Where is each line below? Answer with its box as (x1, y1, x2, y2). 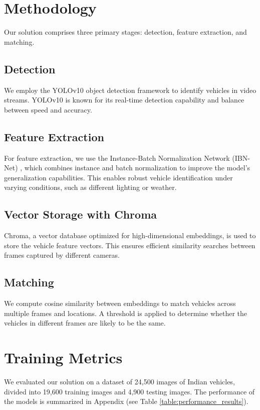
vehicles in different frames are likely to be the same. (4, 318, 166, 328)
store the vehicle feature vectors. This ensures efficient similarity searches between (4, 240, 255, 250)
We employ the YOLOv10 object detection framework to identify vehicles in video (4, 84, 256, 95)
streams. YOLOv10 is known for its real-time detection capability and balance (4, 94, 244, 105)
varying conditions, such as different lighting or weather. (4, 182, 177, 192)
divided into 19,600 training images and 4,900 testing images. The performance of (4, 386, 255, 396)
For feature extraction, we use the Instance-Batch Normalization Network (4, 152, 230, 163)
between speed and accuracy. (4, 104, 92, 115)
